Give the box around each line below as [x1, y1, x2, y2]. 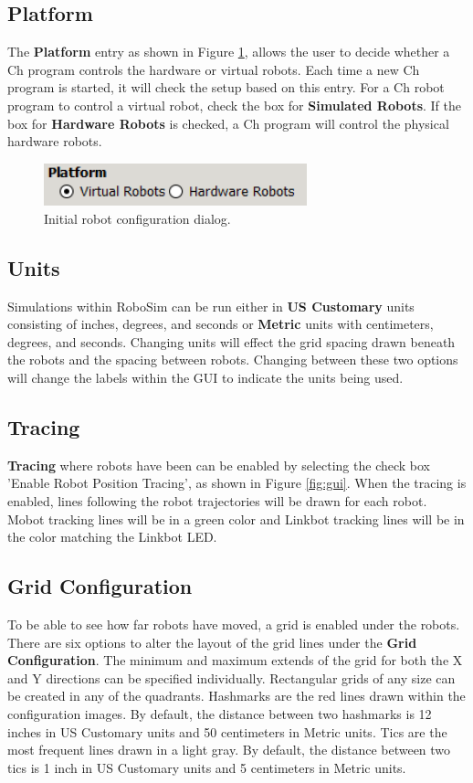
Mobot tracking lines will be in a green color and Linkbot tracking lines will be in [7, 509, 465, 528]
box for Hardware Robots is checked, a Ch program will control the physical [7, 113, 449, 132]
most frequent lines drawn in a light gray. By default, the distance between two [7, 740, 451, 759]
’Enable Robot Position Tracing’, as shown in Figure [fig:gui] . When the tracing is [7, 473, 467, 492]
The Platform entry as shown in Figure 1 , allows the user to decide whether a [7, 42, 450, 61]
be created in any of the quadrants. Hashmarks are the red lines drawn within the [7, 686, 466, 705]
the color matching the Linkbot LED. [7, 527, 217, 546]
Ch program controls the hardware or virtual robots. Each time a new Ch [7, 59, 420, 79]
